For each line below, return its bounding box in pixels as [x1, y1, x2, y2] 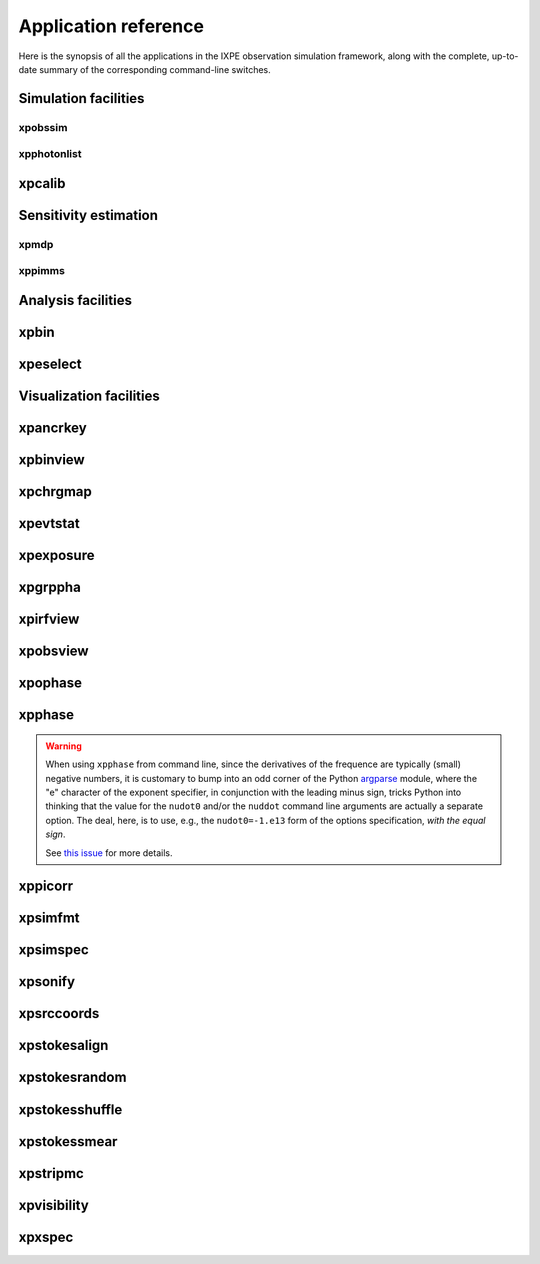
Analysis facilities [18, 292, 132, 309]
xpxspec [18, 1228, 74, 1245]
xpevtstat [18, 515, 80, 532]
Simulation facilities [18, 90, 145, 107]
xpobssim [18, 120, 68, 134]
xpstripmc [18, 1165, 84, 1182]
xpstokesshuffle [18, 1101, 123, 1118]
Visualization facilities [18, 388, 160, 405]
